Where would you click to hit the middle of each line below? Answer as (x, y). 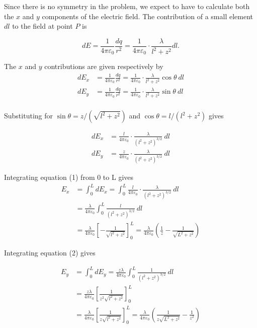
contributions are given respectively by (104, 66)
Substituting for (28, 116)
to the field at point (42, 26)
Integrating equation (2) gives (50, 252)
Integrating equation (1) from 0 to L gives (69, 177)
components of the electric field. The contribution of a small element (147, 16)
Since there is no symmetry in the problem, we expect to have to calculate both (127, 6)
